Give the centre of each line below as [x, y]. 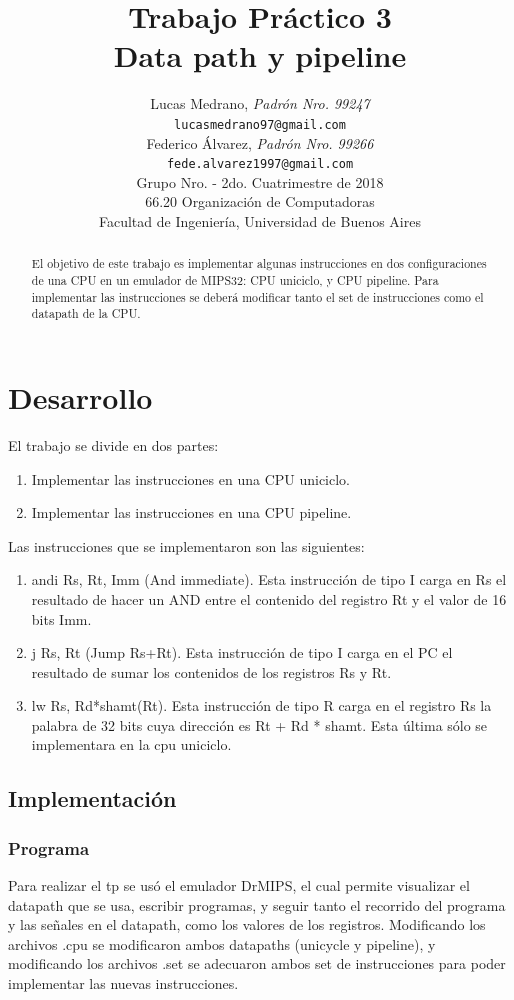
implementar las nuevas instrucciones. [123, 983]
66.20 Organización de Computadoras [260, 201]
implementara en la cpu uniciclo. [131, 744]
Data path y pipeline [260, 55]
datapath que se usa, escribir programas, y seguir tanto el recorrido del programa [257, 904]
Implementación [92, 798]
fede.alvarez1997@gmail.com [260, 164]
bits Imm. [61, 618]
